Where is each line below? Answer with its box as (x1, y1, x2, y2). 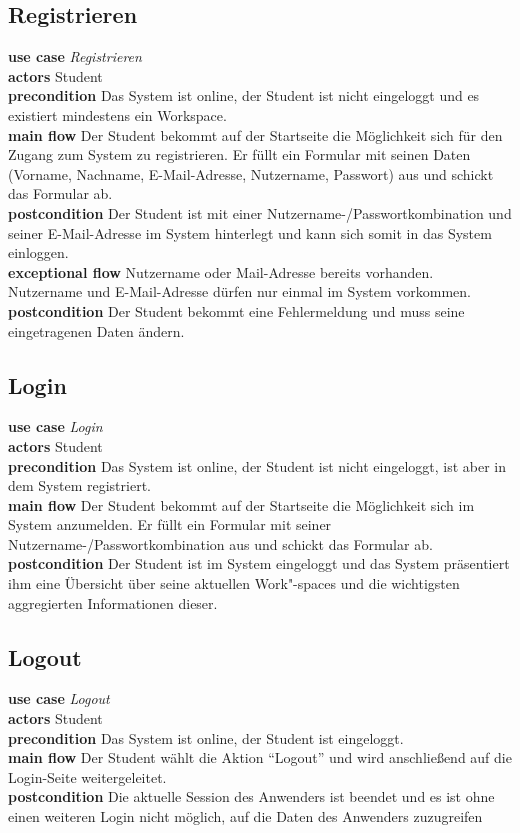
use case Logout (8, 688, 110, 709)
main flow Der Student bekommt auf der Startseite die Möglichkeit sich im (8, 494, 475, 515)
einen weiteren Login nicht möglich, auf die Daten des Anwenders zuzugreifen (8, 806, 483, 827)
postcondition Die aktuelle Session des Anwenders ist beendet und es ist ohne (8, 786, 495, 807)
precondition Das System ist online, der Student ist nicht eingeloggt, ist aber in (8, 455, 507, 476)
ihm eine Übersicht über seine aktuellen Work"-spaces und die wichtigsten (8, 573, 460, 594)
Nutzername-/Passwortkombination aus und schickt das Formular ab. (8, 533, 433, 554)
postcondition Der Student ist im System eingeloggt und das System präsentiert (8, 553, 510, 574)
